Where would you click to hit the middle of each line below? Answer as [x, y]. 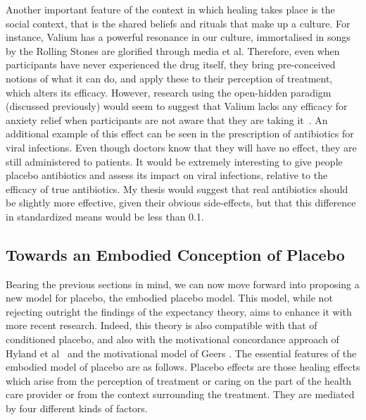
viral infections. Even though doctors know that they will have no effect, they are [181, 147]
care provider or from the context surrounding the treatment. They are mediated [180, 394]
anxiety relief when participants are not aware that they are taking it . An [167, 119]
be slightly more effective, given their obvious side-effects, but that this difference [181, 203]
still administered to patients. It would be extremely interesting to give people [174, 161]
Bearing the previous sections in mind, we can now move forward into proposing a [183, 284]
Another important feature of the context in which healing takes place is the [170, 9]
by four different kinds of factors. [77, 408]
